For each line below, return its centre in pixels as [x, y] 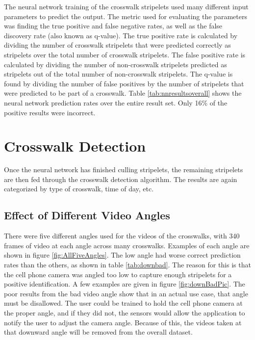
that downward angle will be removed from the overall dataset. [98, 332]
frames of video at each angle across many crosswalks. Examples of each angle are [127, 245]
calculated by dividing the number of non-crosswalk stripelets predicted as [115, 64]
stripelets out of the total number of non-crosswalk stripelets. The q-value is [118, 74]
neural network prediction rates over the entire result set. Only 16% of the [116, 102]
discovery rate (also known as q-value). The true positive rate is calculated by [121, 35]
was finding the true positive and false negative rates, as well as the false [113, 26]
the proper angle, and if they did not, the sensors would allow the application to [125, 312]
